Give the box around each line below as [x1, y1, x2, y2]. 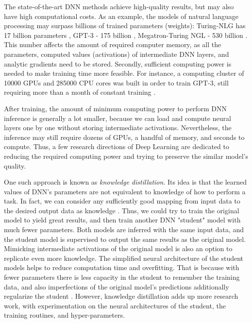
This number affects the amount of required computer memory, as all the [4, 39, 221, 50]
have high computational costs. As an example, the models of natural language [4, 11, 238, 21]
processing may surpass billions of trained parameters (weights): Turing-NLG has [4, 20, 246, 31]
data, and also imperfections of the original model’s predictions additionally [4, 281, 229, 291]
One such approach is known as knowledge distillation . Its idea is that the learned [4, 177, 247, 187]
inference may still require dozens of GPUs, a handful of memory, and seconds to [4, 132, 245, 142]
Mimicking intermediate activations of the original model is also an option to [4, 243, 233, 254]
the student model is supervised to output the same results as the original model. [4, 234, 246, 244]
